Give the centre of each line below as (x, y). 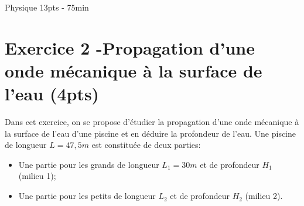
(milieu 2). (264, 196)
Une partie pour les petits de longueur (87, 196)
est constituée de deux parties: (146, 145)
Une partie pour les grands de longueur (89, 164)
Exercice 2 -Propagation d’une (130, 47)
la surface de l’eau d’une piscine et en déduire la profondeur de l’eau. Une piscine (151, 133)
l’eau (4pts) (52, 94)
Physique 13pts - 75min (47, 7)
